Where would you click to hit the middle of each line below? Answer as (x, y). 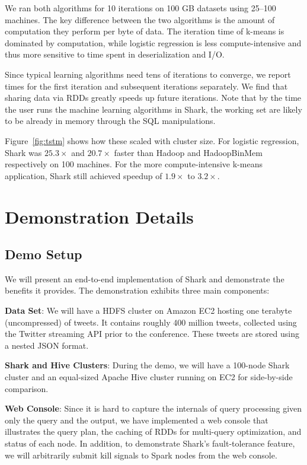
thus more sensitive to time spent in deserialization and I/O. (115, 54)
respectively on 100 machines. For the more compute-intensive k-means (134, 164)
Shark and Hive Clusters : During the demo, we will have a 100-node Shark (147, 365)
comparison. (27, 388)
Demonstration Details (99, 216)
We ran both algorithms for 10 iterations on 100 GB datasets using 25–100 (140, 8)
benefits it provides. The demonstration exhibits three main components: (137, 290)
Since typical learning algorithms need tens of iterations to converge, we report (148, 74)
